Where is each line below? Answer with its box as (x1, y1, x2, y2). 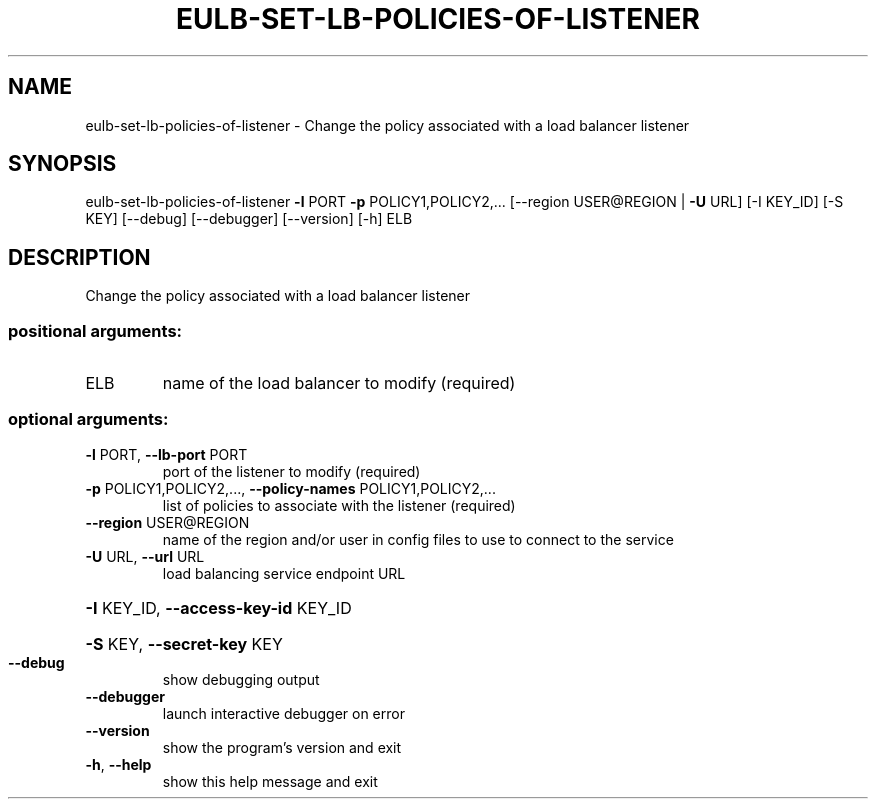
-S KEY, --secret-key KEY (85, 633, 283, 654)
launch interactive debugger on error (162, 704, 405, 722)
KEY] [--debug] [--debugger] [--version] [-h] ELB (85, 210, 413, 228)
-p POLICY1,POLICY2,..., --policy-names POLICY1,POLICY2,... (85, 479, 496, 497)
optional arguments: (8, 409, 169, 430)
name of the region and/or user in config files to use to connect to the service (162, 530, 674, 548)
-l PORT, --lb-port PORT (85, 445, 248, 463)
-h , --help (85, 755, 152, 773)
